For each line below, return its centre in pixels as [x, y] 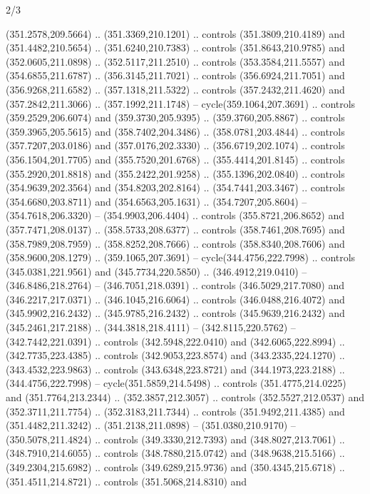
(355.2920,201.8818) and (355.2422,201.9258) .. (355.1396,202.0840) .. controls [175, 173]
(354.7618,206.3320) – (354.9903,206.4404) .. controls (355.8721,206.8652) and [175, 215]
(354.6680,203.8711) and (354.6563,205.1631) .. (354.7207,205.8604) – [156, 201]
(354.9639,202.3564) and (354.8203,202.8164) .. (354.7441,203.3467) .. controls [175, 187]
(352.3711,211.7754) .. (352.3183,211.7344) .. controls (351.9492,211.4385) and [175, 411]
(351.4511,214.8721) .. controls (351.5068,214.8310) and [127, 481]
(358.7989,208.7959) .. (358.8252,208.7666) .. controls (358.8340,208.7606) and [175, 243]
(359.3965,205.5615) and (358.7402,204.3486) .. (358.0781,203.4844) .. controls [175, 131]
